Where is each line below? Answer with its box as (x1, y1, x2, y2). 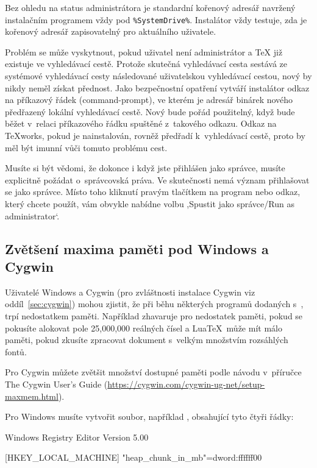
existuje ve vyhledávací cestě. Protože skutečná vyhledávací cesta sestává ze (5, 57, 287, 70)
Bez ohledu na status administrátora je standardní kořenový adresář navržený (5, 1, 296, 13)
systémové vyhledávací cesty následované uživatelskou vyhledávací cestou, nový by (5, 69, 312, 82)
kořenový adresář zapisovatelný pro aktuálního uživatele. (5, 25, 216, 38)
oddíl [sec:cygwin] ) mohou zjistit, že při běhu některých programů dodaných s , (5, 297, 304, 310)
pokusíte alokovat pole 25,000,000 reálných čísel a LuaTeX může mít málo (5, 321, 282, 334)
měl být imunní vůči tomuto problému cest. (5, 141, 168, 154)
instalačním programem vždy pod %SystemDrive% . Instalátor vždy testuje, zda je (5, 13, 307, 26)
